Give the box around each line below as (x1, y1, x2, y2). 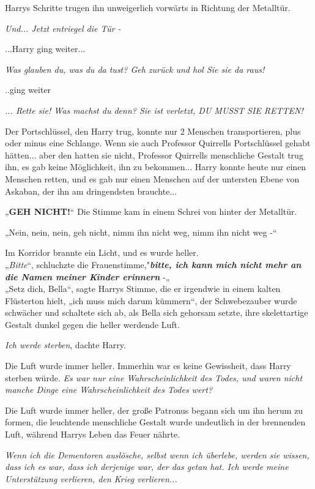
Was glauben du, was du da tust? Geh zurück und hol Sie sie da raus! (5, 62, 265, 75)
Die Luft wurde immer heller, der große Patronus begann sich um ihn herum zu (5, 403, 303, 416)
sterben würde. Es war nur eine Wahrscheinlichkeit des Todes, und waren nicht (5, 371, 303, 384)
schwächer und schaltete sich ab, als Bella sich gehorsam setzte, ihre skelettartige (5, 306, 308, 319)
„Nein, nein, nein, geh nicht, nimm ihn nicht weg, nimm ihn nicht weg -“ (5, 225, 277, 238)
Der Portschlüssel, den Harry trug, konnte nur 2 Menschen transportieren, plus (5, 124, 301, 137)
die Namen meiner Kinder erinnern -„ (5, 270, 170, 283)
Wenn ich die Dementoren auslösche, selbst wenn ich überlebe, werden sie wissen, (5, 448, 309, 461)
